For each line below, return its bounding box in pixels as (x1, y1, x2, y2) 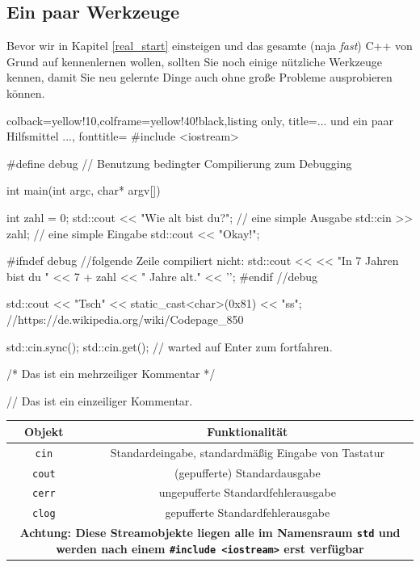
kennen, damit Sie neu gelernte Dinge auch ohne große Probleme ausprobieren (6, 69, 393, 86)
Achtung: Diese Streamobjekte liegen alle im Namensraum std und (19, 524, 401, 541)
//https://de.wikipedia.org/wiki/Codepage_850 (6, 310, 244, 327)
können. (6, 84, 45, 101)
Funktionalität (207, 422, 288, 439)
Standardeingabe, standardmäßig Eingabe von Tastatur (110, 443, 384, 460)
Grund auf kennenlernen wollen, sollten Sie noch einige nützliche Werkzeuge (6, 52, 383, 69)
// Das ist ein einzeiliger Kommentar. (6, 392, 193, 409)
